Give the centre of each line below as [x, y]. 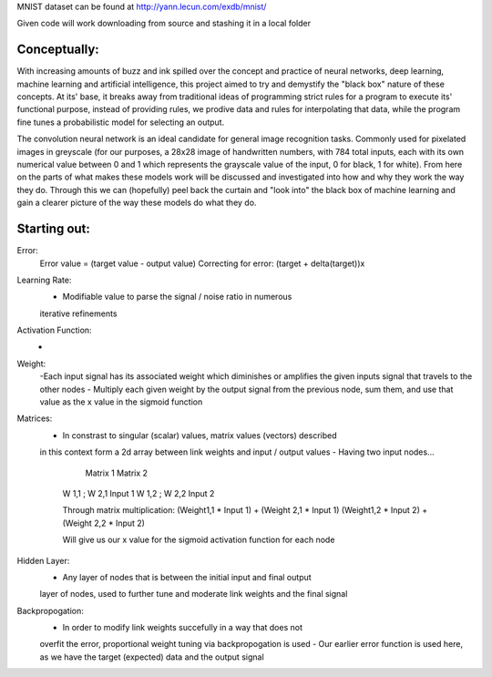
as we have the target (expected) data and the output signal [152, 657]
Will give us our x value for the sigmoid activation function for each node [199, 540]
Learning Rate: [44, 280]
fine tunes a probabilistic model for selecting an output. [121, 122]
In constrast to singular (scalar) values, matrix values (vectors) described [200, 435]
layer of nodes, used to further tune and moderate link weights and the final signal [194, 594]
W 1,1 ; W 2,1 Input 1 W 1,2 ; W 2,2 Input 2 [138, 493]
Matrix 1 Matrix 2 [117, 473]
